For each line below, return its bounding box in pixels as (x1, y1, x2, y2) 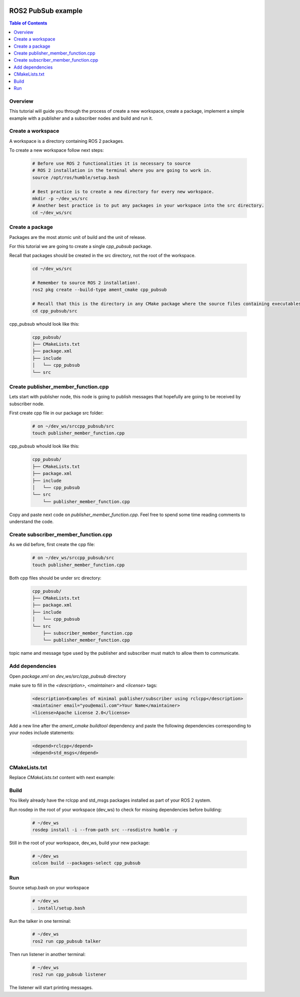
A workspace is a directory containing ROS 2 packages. (9, 138, 124, 144)
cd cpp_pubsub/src (32, 308, 77, 314)
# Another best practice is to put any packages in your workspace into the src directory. (32, 203, 264, 208)
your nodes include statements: (9, 729, 74, 736)
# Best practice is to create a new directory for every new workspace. (32, 188, 214, 194)
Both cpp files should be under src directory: (9, 575, 102, 581)
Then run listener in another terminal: (9, 951, 86, 957)
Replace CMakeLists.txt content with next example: (9, 775, 115, 781)
